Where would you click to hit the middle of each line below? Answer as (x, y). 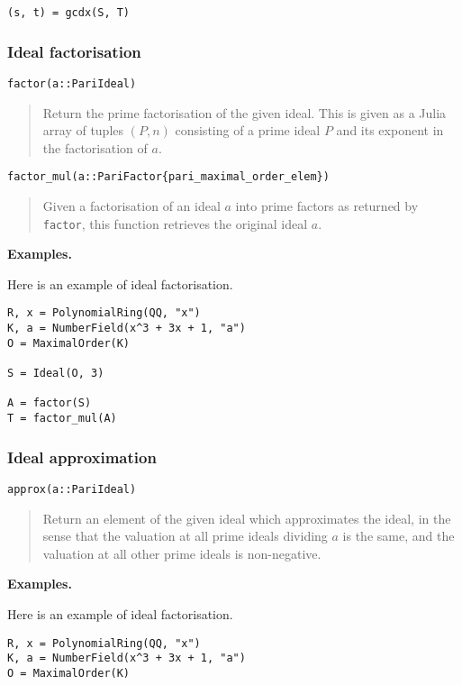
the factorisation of (95, 147)
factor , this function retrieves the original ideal (175, 223)
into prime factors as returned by (327, 205)
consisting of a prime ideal (248, 130)
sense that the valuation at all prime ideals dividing (185, 536)
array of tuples (83, 130)
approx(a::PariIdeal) (72, 489)
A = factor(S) (50, 403)
